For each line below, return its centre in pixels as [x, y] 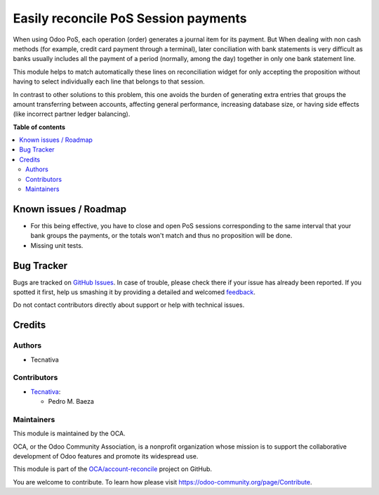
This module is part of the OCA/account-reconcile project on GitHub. [113, 469]
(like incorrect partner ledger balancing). [72, 114]
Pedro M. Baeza [71, 402]
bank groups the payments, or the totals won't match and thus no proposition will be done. [161, 236]
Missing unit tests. [57, 245]
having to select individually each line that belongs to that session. [109, 81]
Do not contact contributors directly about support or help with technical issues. [129, 305]
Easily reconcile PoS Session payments [130, 18]
